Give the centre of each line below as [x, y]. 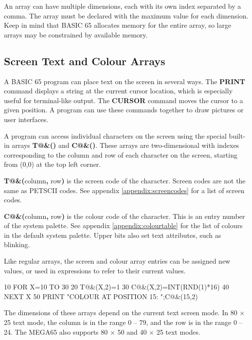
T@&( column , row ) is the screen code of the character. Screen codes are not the [125, 180]
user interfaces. [26, 119]
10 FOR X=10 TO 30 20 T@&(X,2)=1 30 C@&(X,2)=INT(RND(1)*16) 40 [117, 287]
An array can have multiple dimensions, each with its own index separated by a [123, 6]
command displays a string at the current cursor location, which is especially [118, 91]
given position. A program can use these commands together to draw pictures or [124, 110]
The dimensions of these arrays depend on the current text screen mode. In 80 [121, 313]
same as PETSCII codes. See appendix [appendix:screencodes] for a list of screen [124, 190]
